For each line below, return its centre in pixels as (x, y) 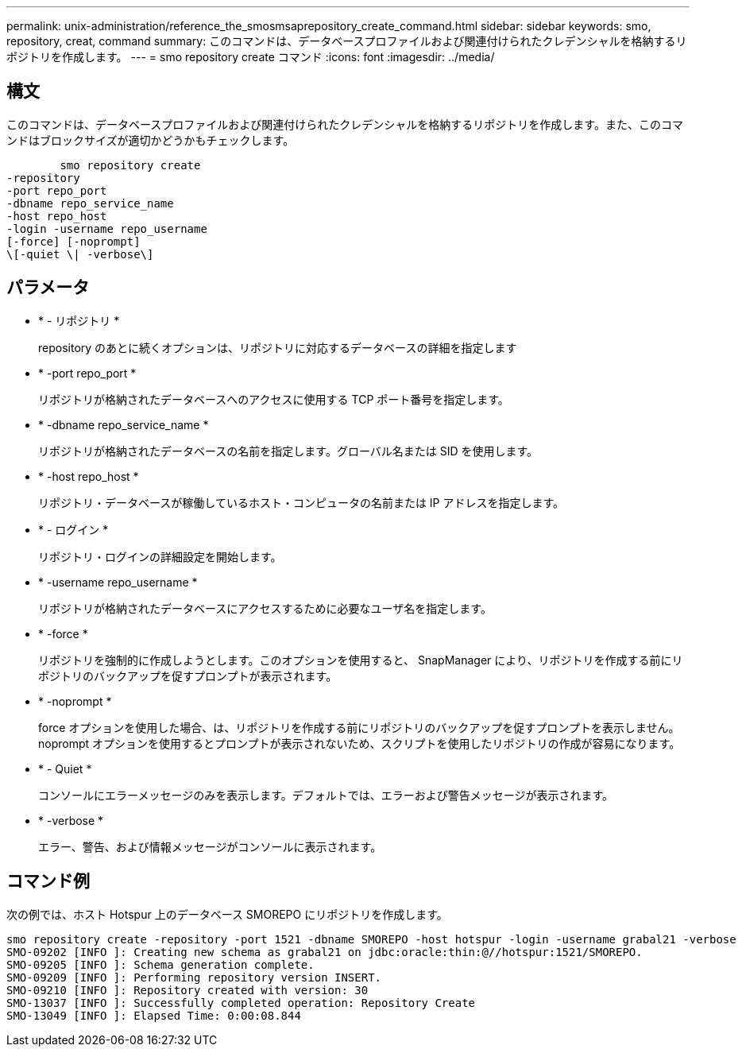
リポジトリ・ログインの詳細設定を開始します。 (160, 556)
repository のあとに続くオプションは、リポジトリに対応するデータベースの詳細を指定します (278, 347)
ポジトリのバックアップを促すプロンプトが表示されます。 (188, 676)
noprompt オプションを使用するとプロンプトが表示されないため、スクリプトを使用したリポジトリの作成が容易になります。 (359, 743)
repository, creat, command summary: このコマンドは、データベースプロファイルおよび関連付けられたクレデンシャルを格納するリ (347, 41)
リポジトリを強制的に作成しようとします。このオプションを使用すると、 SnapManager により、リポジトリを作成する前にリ (361, 660)
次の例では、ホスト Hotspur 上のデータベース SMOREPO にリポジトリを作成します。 (227, 914)
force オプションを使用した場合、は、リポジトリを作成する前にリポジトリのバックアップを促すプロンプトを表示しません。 (359, 727)
